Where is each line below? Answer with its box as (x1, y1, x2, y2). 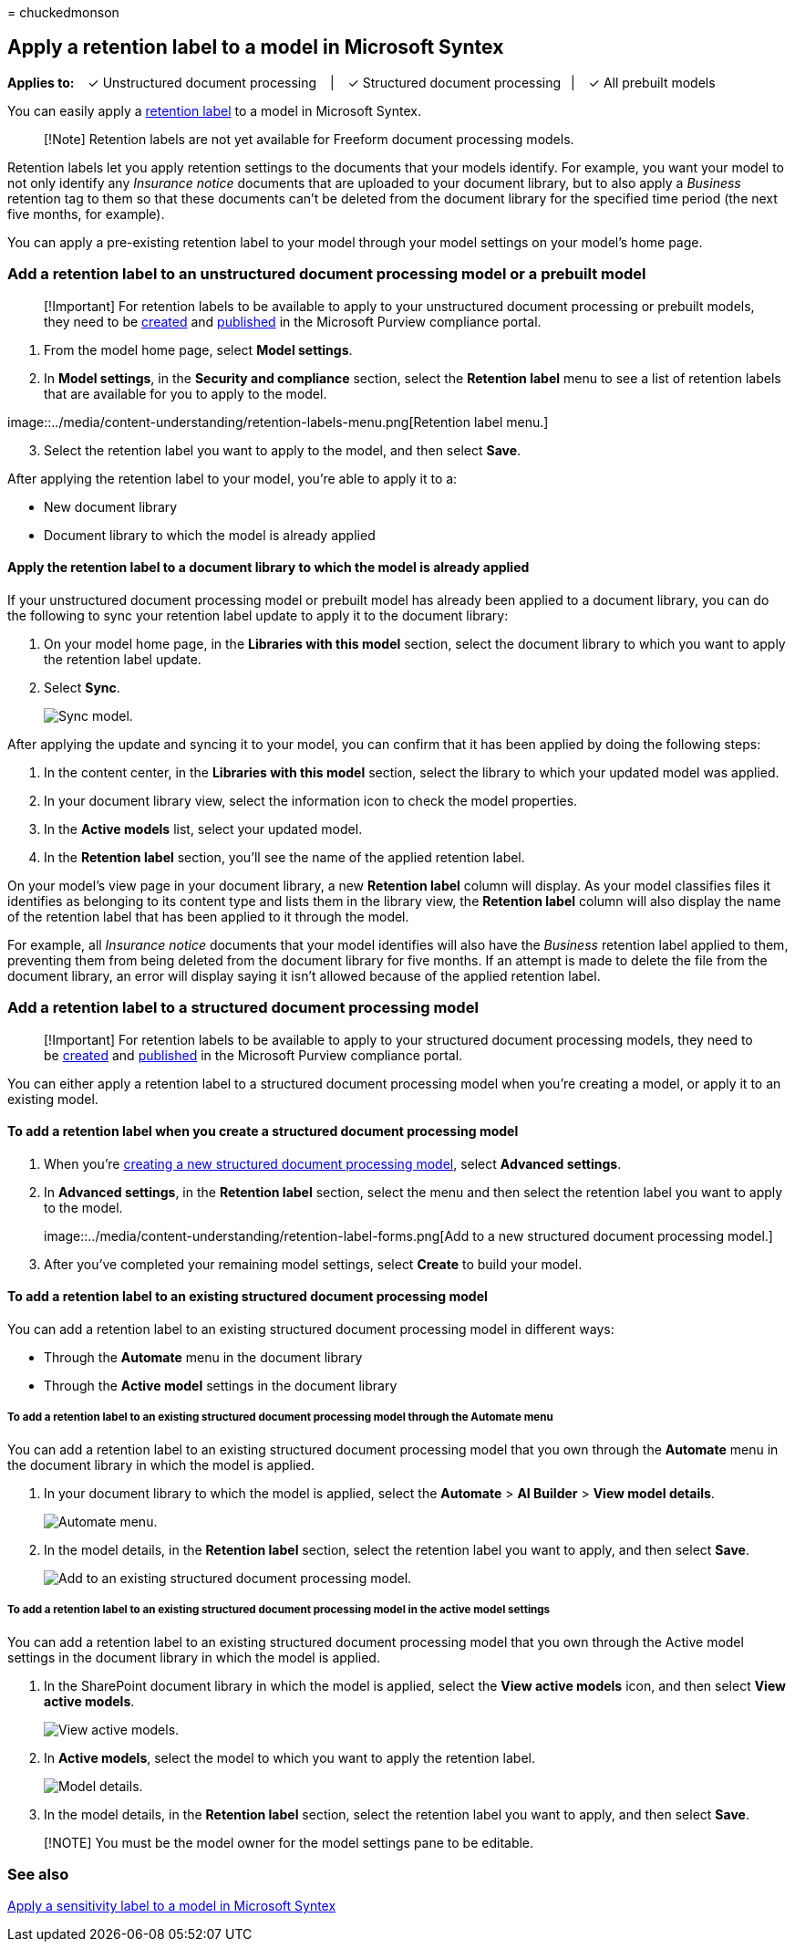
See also (7, 1864, 69, 1883)
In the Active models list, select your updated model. (44, 820, 363, 837)
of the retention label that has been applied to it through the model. (7, 908, 409, 924)
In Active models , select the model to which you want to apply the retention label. (44, 1749, 535, 1766)
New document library (44, 498, 178, 515)
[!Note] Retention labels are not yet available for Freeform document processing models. (44, 130, 574, 147)
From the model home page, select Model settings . (44, 341, 353, 358)
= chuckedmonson (7, 5, 119, 20)
